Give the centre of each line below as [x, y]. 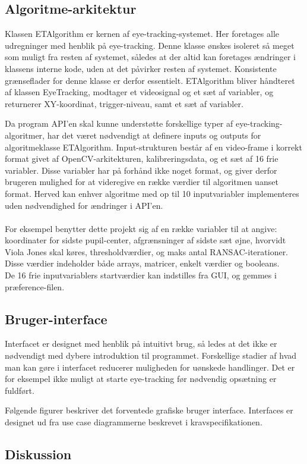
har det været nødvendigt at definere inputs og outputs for [154, 135]
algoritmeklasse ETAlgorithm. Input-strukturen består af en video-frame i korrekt [153, 147]
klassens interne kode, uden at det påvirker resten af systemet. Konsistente [141, 68]
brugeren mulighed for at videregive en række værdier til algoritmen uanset [142, 182]
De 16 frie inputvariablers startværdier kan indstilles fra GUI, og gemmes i [141, 275]
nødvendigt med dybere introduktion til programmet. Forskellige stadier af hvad [151, 355]
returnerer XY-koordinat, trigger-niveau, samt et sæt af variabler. [124, 103]
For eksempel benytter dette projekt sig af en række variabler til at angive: [141, 228]
